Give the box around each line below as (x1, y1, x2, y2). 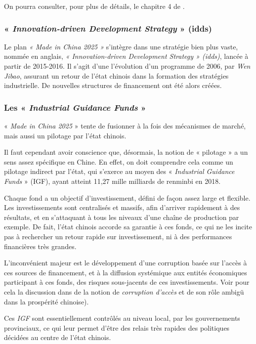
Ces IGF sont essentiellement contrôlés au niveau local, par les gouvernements (4, 313, 240, 323)
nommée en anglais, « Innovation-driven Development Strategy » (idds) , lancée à (4, 51, 249, 61)
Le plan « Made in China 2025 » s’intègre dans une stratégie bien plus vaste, (4, 41, 238, 51)
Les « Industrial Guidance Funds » (4, 101, 146, 113)
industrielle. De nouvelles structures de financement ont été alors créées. (4, 80, 222, 90)
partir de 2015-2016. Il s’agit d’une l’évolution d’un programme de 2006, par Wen (4, 61, 251, 71)
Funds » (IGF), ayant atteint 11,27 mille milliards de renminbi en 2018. (4, 175, 221, 186)
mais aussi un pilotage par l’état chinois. (4, 130, 127, 140)
